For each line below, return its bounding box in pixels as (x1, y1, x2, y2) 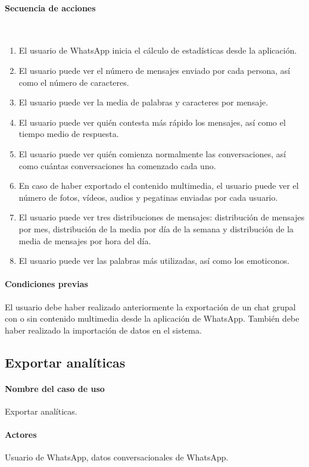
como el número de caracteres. (18, 76, 129, 88)
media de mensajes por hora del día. (18, 234, 151, 247)
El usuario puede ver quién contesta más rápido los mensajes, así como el (18, 116, 286, 128)
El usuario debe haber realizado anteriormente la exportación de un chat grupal (5, 300, 296, 313)
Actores (5, 428, 37, 441)
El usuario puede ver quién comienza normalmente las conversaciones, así (18, 147, 286, 160)
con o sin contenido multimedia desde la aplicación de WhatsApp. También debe (5, 312, 299, 325)
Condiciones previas (5, 278, 88, 290)
